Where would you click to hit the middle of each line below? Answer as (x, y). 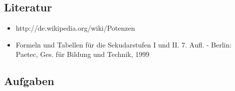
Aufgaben (29, 81)
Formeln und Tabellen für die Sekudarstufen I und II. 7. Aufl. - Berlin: (124, 44)
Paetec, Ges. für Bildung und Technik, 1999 (83, 54)
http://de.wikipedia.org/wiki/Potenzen (75, 28)
